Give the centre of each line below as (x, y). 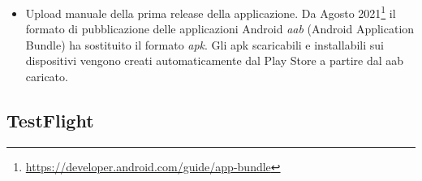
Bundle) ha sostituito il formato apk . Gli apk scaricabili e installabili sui (205, 44)
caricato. (47, 77)
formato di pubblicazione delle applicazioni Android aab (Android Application (220, 29)
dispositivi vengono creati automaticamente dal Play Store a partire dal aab (215, 60)
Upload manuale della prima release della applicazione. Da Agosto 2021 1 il (211, 12)
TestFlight (50, 121)
